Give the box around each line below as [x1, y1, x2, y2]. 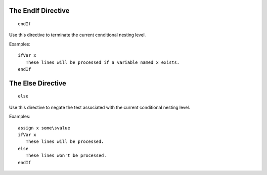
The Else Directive [9, 79, 67, 87]
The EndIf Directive [9, 6, 70, 15]
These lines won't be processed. [25, 153, 107, 158]
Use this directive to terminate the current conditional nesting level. [9, 32, 146, 38]
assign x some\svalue [18, 125, 70, 131]
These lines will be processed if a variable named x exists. [25, 59, 180, 65]
